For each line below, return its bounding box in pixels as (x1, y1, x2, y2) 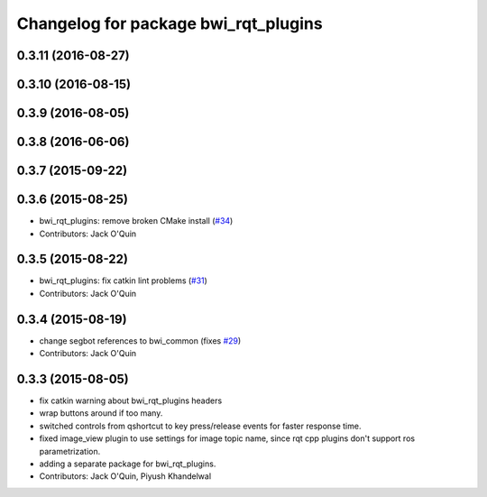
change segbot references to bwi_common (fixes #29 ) (39, 335, 242, 346)
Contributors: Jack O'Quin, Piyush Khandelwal (39, 471, 212, 482)
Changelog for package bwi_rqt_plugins (16, 14, 324, 33)
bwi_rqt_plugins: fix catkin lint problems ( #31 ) (39, 275, 207, 286)
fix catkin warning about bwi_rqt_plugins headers (39, 395, 223, 406)
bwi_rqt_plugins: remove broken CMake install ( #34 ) (39, 216, 234, 226)
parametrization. (39, 446, 101, 456)
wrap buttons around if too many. (39, 408, 163, 419)
